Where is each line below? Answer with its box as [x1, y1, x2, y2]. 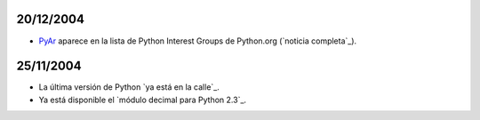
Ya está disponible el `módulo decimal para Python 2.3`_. [38, 94, 247, 105]
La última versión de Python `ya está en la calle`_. [38, 82, 220, 92]
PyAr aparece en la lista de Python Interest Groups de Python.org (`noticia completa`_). [38, 36, 357, 46]
